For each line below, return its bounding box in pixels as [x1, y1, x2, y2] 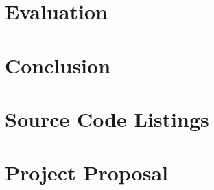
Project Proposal [5, 158, 168, 187]
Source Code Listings [5, 104, 209, 132]
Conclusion [5, 51, 111, 79]
